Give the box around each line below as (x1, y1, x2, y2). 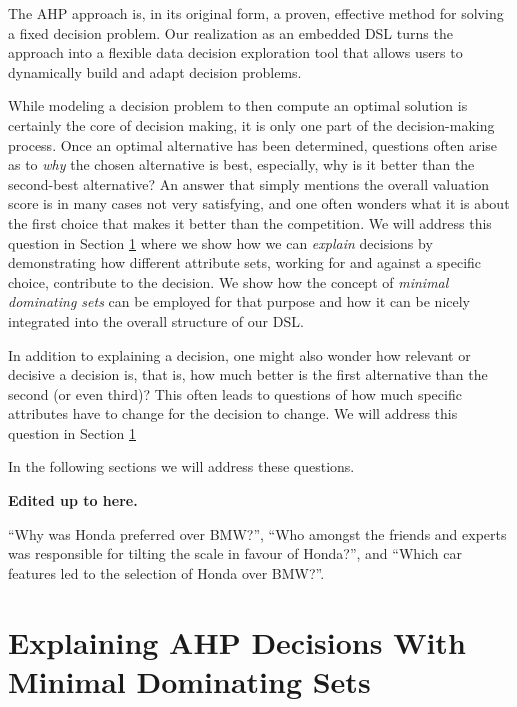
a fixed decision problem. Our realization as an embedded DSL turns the (8, 22, 453, 43)
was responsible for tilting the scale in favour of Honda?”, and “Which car (8, 543, 462, 564)
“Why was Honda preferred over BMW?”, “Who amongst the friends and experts (8, 523, 507, 544)
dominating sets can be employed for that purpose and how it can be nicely (8, 291, 470, 312)
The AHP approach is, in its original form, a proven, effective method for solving (8, 3, 504, 23)
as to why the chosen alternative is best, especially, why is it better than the (8, 154, 475, 175)
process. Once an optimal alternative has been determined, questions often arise (8, 134, 498, 155)
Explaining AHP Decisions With (8, 621, 466, 662)
